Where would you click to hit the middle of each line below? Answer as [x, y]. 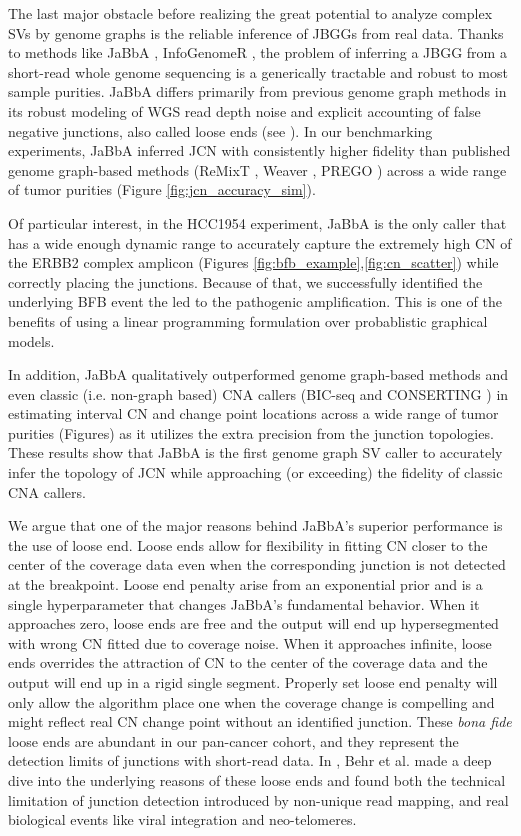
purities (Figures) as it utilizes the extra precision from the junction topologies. [251, 432]
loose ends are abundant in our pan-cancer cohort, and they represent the [233, 740]
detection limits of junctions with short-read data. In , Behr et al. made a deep [250, 760]
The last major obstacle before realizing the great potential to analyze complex [250, 13]
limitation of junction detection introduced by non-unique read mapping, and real [258, 799]
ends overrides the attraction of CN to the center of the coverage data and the [248, 662]
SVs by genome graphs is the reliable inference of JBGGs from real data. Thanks [256, 32]
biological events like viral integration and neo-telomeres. [182, 819]
